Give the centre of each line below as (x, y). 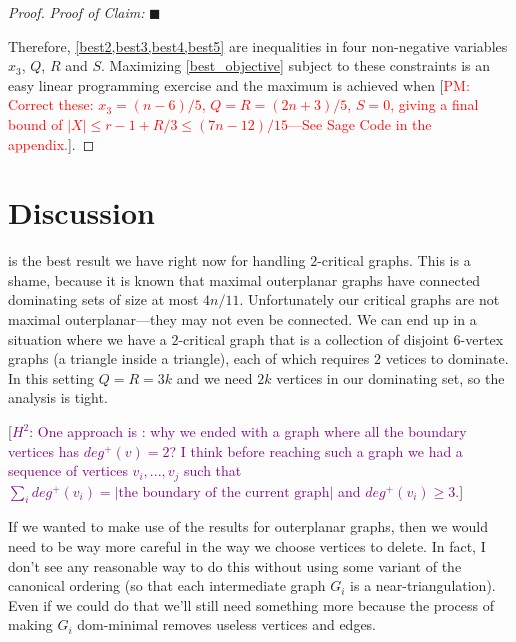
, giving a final (434, 104)
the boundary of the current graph (224, 492)
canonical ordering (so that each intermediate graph (167, 585)
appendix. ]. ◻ (51, 143)
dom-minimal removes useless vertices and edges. (227, 624)
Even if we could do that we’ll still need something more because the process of (251, 604)
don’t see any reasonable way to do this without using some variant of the (235, 565)
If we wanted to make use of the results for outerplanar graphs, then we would (248, 526)
